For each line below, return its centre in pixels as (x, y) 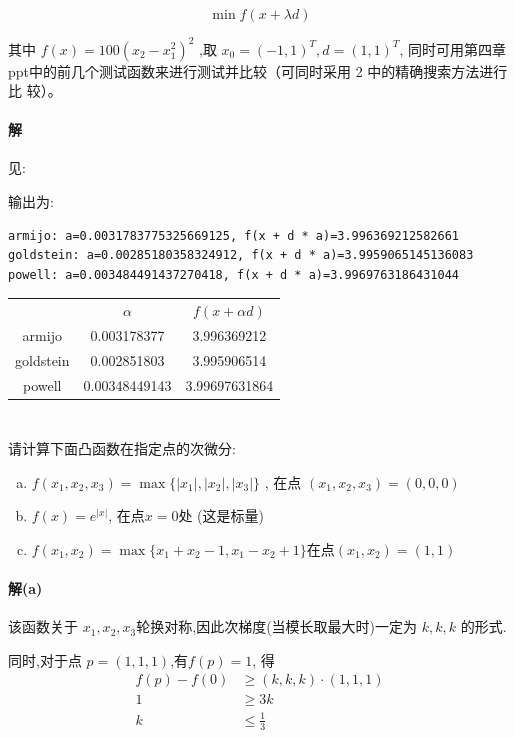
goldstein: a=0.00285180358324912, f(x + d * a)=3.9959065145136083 (241, 255)
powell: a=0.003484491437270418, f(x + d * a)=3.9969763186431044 (234, 274)
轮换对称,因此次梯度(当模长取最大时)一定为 (277, 626)
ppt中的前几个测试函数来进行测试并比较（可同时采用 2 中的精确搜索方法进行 (258, 70)
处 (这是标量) (221, 515)
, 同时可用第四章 (453, 48)
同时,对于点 (45, 659)
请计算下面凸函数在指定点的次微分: (122, 448)
